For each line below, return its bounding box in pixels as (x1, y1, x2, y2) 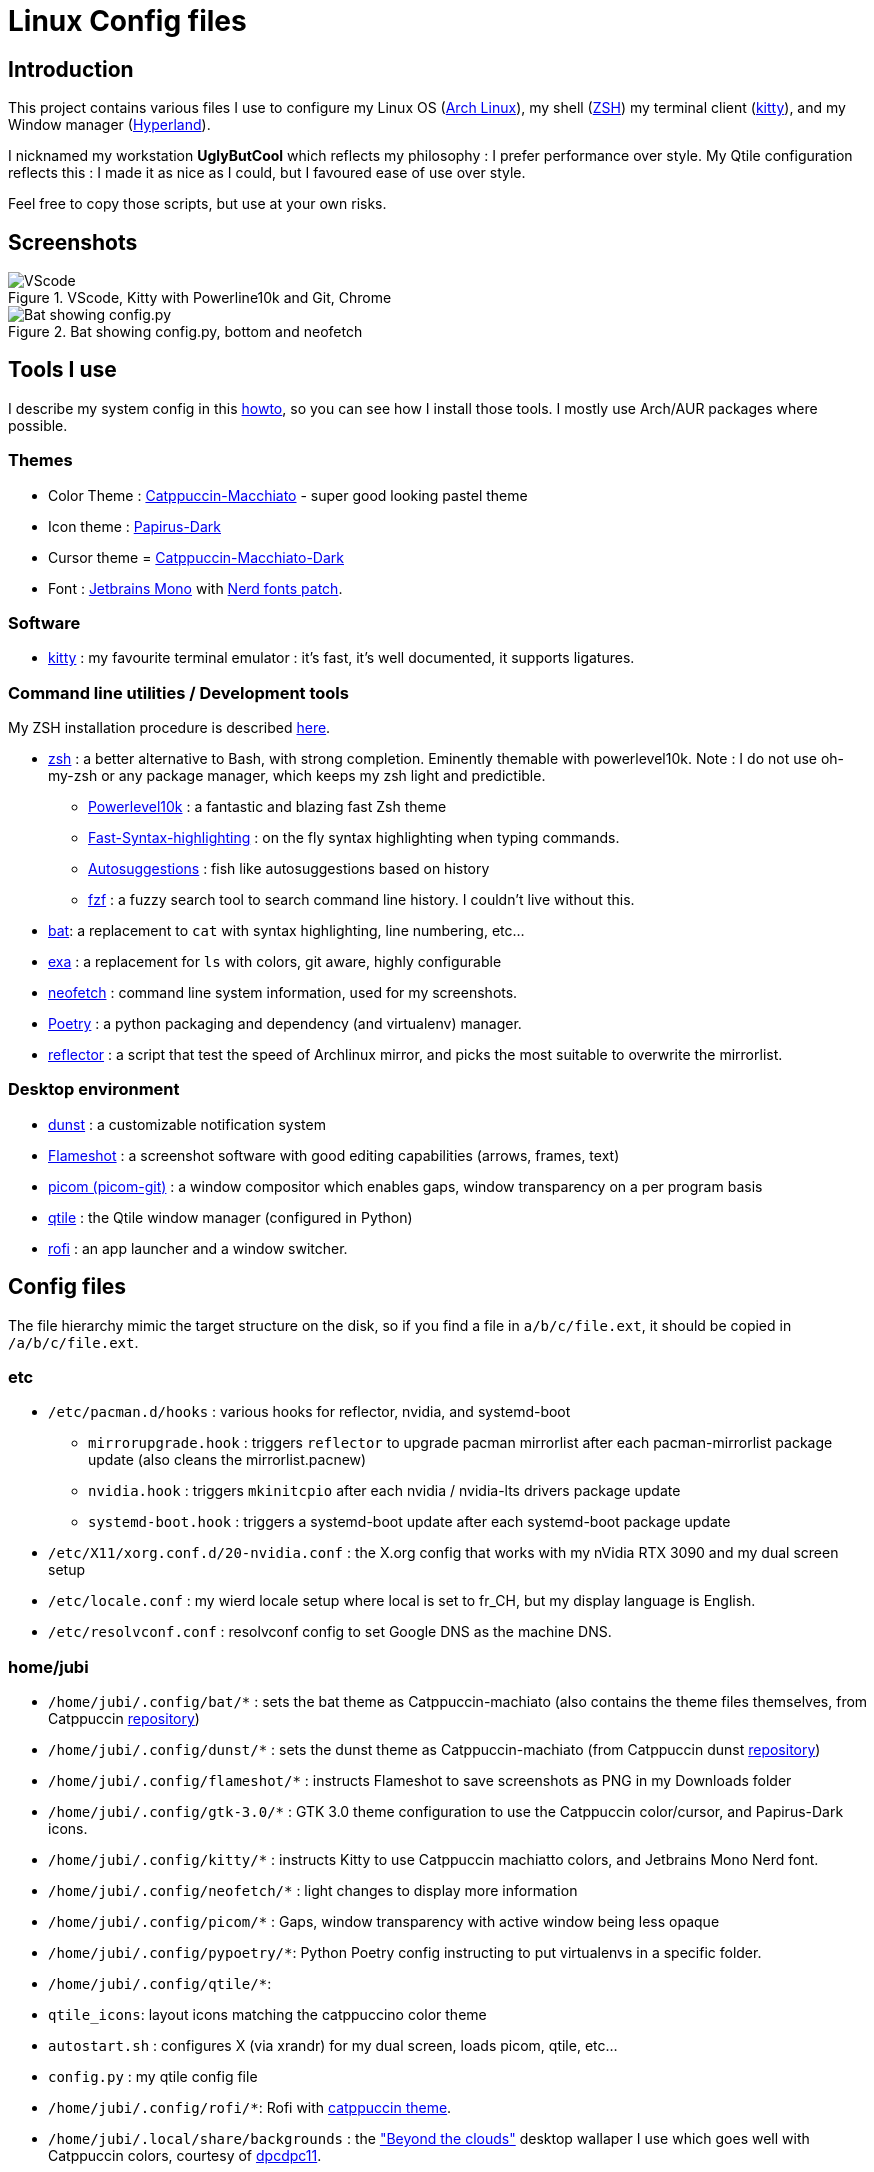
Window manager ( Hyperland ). (8, 116, 211, 134)
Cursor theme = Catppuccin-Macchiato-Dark (48, 548, 344, 566)
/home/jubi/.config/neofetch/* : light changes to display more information (48, 1882, 578, 1900)
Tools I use (8, 357, 117, 383)
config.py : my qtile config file (48, 2068, 258, 2086)
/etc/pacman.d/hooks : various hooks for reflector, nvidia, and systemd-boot (48, 1403, 571, 1421)
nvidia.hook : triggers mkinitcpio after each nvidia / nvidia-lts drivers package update (88, 1482, 681, 1500)
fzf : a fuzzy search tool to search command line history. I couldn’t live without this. (88, 891, 635, 909)
